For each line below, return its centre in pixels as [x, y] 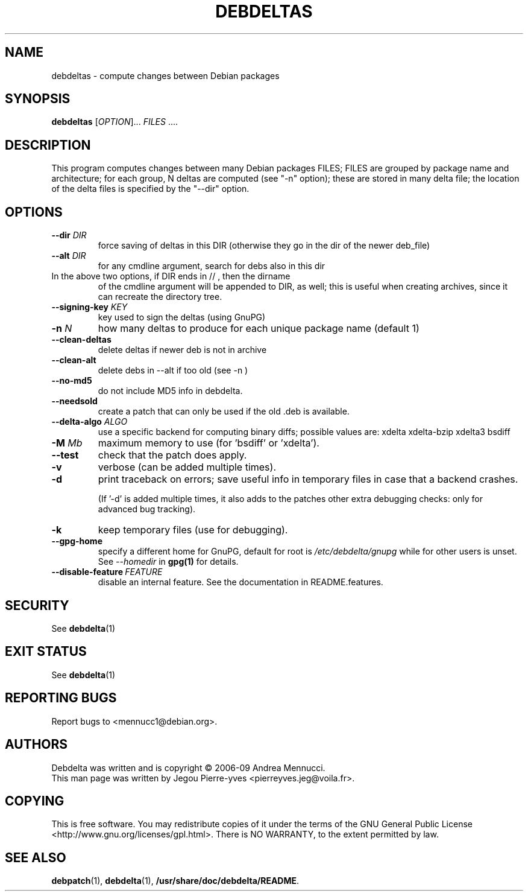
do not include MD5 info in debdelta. [170, 391]
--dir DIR [69, 235]
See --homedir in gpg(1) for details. [168, 562]
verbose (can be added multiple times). [187, 467]
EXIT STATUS [46, 652]
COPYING [35, 801]
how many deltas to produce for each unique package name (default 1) [259, 329]
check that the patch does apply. [172, 455]
